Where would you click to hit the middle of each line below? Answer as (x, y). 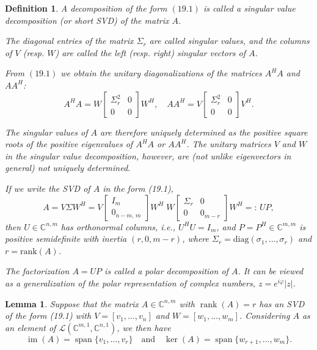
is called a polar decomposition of (166, 271)
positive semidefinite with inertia (66, 239)
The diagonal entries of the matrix (69, 41)
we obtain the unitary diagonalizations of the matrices (161, 73)
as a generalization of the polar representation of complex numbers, (130, 283)
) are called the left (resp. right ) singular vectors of (150, 52)
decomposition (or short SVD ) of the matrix (87, 20)
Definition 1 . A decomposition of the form (86, 8)
